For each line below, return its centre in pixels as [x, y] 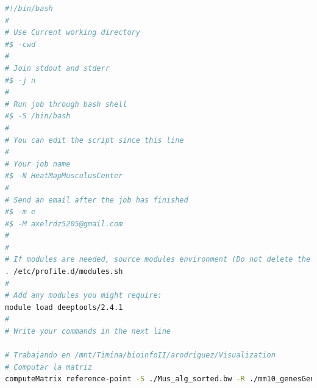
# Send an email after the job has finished [97, 200]
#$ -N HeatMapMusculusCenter [64, 176]
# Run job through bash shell [66, 104]
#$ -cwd [20, 44]
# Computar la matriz [49, 367]
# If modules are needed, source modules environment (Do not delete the [158, 260]
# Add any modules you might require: [84, 296]
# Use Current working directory [73, 33]
